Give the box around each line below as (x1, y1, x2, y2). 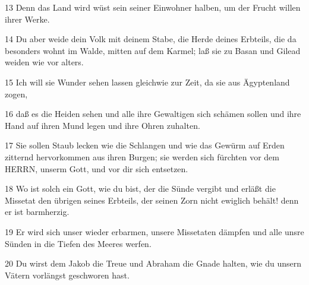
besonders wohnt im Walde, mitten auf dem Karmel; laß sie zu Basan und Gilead (5, 44, 301, 56)
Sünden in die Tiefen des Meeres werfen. (5, 237, 152, 249)
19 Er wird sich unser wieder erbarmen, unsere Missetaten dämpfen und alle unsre (5, 225, 304, 237)
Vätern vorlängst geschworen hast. (5, 268, 130, 281)
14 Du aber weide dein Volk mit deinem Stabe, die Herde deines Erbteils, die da (5, 33, 297, 45)
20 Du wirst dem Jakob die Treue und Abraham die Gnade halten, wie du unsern (5, 257, 301, 270)
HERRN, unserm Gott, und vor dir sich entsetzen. (5, 162, 188, 175)
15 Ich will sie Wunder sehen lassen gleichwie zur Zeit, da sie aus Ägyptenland (5, 75, 290, 88)
